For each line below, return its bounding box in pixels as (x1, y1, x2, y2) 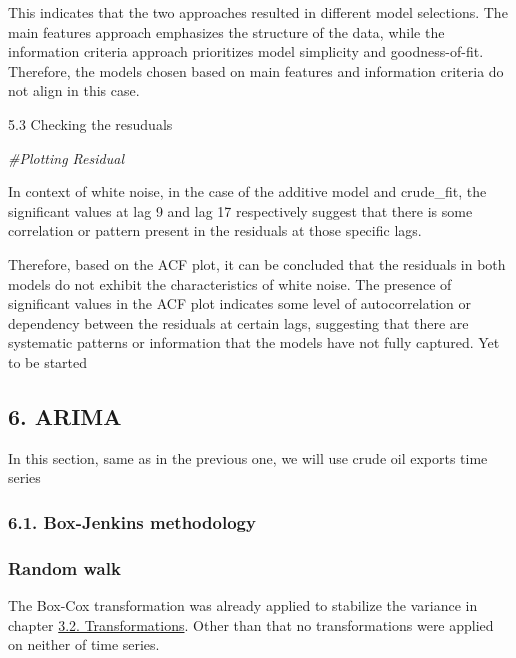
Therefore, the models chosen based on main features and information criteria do (8, 60, 504, 81)
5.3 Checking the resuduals (8, 113, 173, 134)
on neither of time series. (8, 634, 160, 655)
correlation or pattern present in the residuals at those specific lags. (8, 220, 422, 241)
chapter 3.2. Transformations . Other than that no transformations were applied (8, 614, 494, 635)
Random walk (8, 555, 121, 580)
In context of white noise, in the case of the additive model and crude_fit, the (8, 181, 487, 202)
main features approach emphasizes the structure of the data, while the (8, 21, 445, 42)
